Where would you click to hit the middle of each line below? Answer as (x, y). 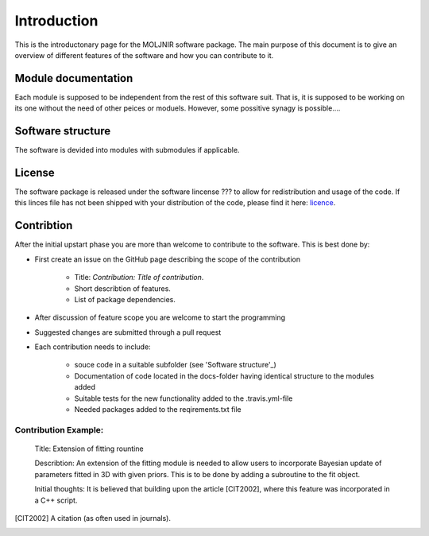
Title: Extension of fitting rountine (89, 449)
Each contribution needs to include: (93, 347)
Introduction (56, 21)
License (35, 172)
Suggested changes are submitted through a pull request (128, 332)
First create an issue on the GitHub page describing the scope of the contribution (168, 259)
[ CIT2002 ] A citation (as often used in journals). (93, 518)
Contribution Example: (59, 429)
